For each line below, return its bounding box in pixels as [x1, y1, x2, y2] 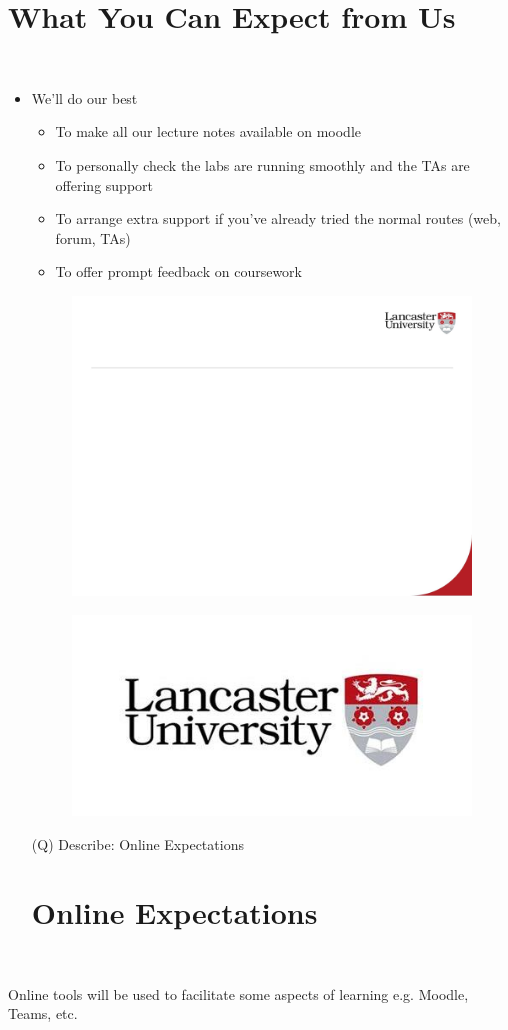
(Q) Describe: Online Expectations [31, 833, 244, 854]
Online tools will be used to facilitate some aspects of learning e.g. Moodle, [8, 983, 469, 1004]
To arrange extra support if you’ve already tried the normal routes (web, [55, 208, 501, 229]
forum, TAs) [55, 227, 131, 248]
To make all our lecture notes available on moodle [55, 121, 362, 142]
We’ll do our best [31, 87, 138, 108]
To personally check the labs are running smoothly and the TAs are [55, 154, 470, 175]
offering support [55, 174, 153, 195]
